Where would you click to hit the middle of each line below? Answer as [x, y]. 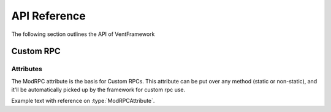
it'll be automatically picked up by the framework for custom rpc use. [98, 90]
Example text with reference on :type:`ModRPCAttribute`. [83, 101]
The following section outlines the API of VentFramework [83, 34]
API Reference [48, 16]
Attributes [27, 69]
